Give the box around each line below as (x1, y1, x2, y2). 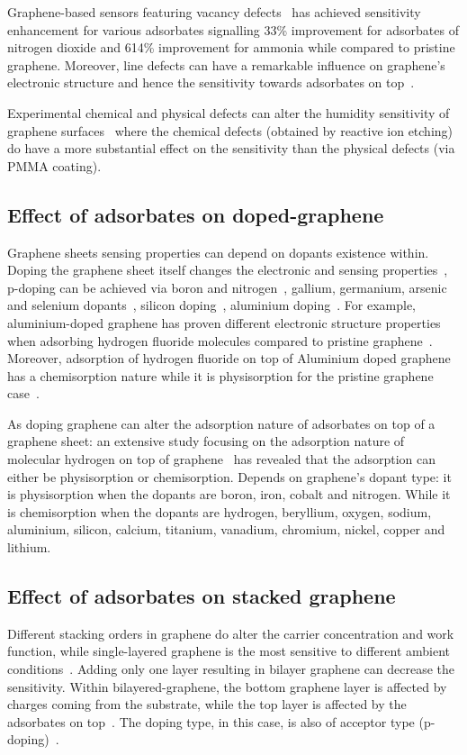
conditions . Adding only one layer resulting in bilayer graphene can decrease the (7, 659, 455, 678)
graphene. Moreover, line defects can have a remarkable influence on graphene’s (7, 55, 445, 74)
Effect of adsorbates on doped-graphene (7, 200, 384, 228)
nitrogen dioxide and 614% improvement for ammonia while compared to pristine (7, 38, 455, 57)
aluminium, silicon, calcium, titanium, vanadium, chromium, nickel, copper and (7, 520, 445, 539)
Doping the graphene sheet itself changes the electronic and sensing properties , (7, 260, 448, 279)
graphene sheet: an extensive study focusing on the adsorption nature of (7, 432, 405, 450)
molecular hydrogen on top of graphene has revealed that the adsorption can (7, 450, 436, 468)
